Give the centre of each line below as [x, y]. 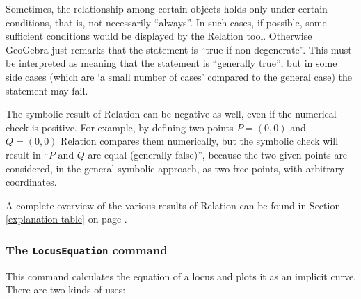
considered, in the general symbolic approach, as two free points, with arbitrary [175, 168]
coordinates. [31, 182]
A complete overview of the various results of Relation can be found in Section [173, 205]
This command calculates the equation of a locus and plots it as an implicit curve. [181, 276]
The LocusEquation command [87, 249]
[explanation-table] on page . [66, 219]
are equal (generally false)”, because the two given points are [218, 154]
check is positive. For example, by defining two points [120, 127]
